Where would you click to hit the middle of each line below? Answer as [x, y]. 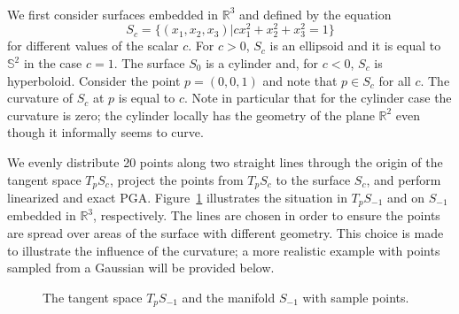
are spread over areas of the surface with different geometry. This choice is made [226, 233]
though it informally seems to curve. [105, 132]
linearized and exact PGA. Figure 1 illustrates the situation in [177, 198]
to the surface [313, 179]
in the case [53, 63]
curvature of [40, 98]
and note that [300, 80]
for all [395, 80]
